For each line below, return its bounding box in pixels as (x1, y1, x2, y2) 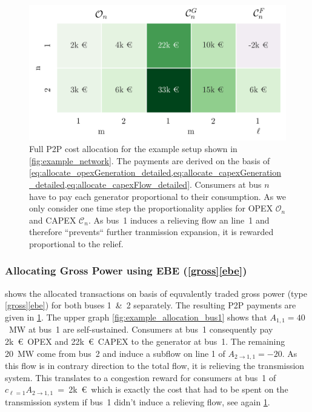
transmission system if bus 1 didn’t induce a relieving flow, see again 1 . (5, 395, 270, 408)
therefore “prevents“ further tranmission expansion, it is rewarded (29, 225, 274, 238)
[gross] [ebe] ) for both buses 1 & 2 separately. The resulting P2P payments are (5, 299, 296, 311)
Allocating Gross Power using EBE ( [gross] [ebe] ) (5, 263, 247, 278)
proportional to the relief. (29, 237, 124, 250)
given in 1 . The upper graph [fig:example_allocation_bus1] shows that (5, 310, 267, 323)
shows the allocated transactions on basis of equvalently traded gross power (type (5, 287, 307, 299)
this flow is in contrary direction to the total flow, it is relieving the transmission (5, 359, 305, 372)
